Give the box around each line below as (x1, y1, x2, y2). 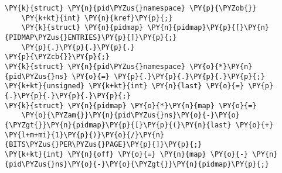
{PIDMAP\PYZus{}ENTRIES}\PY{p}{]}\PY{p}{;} (5, 33, 177, 41)
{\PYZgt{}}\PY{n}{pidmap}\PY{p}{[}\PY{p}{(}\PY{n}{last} (5, 120, 232, 129)
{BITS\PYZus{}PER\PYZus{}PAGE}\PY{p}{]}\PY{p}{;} (5, 140, 202, 149)
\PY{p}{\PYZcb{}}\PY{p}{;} (5, 53, 110, 61)
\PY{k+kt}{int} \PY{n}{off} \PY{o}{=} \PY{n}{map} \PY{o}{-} (5, 150, 249, 158)
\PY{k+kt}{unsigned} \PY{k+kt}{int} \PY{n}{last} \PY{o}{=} (5, 82, 244, 91)
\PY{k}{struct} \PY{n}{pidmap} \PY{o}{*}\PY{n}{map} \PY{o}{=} (5, 101, 257, 110)
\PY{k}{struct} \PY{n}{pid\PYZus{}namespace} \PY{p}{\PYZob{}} (5, 4, 257, 12)
